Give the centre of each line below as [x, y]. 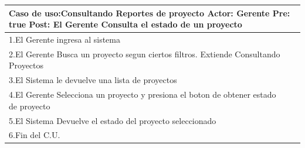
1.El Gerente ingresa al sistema [65, 39]
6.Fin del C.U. [35, 135]
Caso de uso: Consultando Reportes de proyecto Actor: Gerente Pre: [150, 13]
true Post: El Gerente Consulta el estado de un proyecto [126, 24]
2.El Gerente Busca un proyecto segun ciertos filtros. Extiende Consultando [145, 54]
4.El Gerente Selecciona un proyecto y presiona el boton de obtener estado [143, 94]
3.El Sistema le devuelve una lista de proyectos [93, 80]
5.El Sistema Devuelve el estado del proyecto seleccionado [113, 120]
